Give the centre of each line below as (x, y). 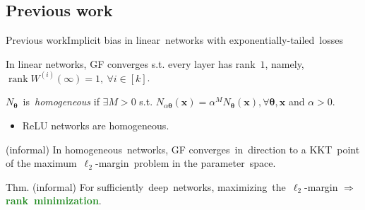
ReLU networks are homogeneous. (96, 126)
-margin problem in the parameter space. (186, 163)
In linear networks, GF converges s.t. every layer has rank (131, 63)
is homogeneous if (61, 101)
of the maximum (41, 163)
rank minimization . (54, 200)
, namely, (285, 63)
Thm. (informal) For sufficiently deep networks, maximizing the (146, 186)
